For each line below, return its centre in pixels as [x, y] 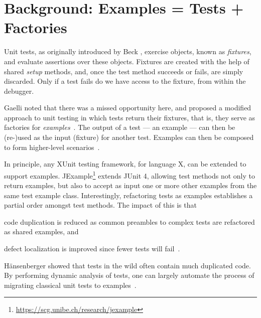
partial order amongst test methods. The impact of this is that [100, 205]
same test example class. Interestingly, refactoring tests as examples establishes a [128, 195]
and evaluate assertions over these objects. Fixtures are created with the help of [127, 61]
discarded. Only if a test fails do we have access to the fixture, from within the [125, 81]
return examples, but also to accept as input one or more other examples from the [130, 185]
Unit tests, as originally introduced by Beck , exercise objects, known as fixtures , [128, 51]
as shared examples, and [41, 231]
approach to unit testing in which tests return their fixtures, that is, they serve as [130, 117]
